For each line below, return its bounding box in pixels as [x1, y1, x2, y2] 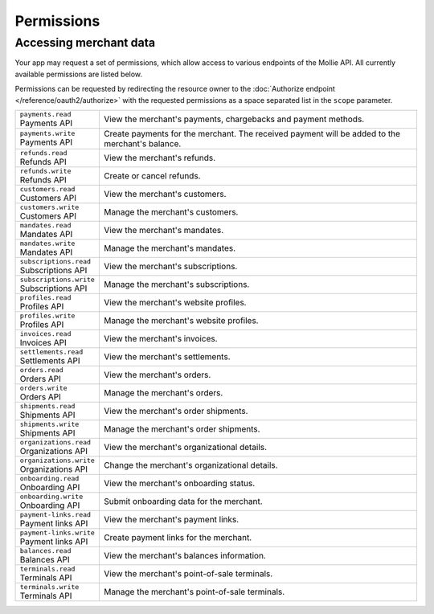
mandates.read [19, 221, 72, 229]
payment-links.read [19, 510, 92, 518]
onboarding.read [19, 474, 80, 482]
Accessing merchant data [14, 35, 156, 50]
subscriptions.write [19, 275, 96, 284]
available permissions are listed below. [14, 69, 143, 79]
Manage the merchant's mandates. [103, 243, 236, 254]
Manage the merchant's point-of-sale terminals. [103, 587, 285, 598]
